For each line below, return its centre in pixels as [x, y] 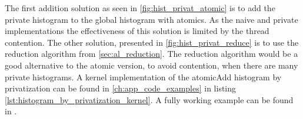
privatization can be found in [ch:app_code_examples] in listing [121, 88]
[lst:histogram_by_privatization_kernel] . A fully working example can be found [149, 99]
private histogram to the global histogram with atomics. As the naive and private [151, 19]
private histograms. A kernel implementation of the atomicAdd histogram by [143, 76]
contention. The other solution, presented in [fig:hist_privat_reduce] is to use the [152, 42]
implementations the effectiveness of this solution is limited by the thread [137, 31]
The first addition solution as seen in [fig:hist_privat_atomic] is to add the [140, 8]
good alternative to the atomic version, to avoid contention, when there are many [151, 65]
